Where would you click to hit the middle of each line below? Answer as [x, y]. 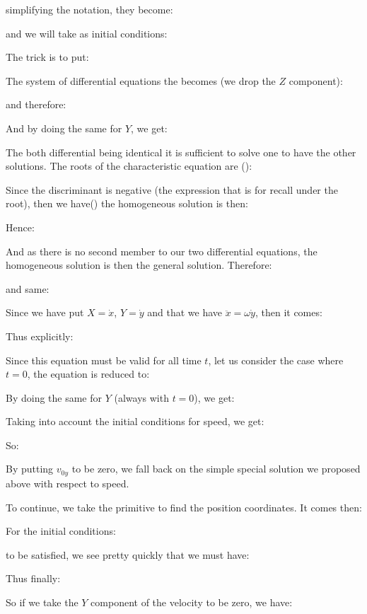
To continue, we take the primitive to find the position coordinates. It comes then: [184, 507]
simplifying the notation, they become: [89, 9]
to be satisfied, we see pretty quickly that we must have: [128, 554]
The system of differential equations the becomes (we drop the [141, 80]
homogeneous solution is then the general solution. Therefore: [139, 265]
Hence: [20, 227]
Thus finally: [33, 578]
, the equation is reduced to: [88, 374]
